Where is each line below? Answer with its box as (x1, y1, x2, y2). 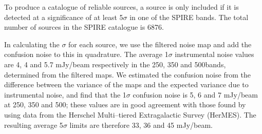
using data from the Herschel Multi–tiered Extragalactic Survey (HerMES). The (4, 109, 256, 120)
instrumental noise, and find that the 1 (4, 89, 126, 100)
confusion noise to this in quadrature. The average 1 (4, 49, 169, 60)
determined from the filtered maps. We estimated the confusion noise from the (4, 69, 251, 80)
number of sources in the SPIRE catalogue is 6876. (4, 22, 164, 32)
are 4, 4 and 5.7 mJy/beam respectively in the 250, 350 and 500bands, (4, 59, 226, 69)
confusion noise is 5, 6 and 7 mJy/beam (133, 89, 258, 100)
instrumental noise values (175, 49, 254, 60)
